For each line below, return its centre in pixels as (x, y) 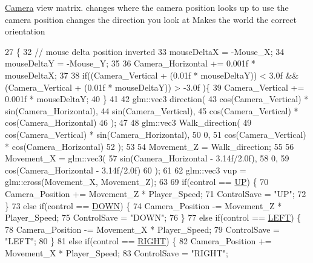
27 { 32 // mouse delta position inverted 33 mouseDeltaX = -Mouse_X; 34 (145, 51)
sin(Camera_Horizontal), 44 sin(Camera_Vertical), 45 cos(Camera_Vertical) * (152, 110)
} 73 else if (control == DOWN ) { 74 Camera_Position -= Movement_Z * (143, 205)
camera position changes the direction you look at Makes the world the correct (151, 19)
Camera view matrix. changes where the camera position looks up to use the (147, 7)
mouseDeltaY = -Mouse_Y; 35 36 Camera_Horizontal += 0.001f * (130, 63)
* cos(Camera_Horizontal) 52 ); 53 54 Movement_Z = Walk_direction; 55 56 (150, 146)
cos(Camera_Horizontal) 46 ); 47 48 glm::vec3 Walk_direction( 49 (128, 122)
